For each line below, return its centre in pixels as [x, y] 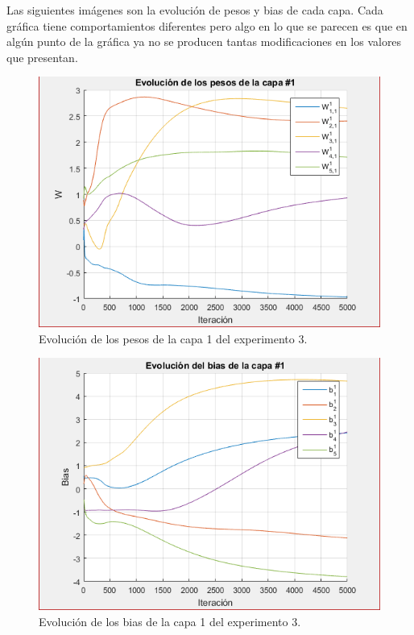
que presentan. [42, 57]
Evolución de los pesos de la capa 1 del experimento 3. [173, 338]
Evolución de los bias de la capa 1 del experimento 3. [170, 622]
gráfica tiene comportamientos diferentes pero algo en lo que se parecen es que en [207, 25]
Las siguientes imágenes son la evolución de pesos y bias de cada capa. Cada [195, 10]
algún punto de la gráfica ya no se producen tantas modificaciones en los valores [204, 42]
